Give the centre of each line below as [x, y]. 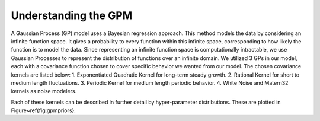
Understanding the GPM [72, 15]
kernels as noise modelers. [44, 91]
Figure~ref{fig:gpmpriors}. [44, 110]
